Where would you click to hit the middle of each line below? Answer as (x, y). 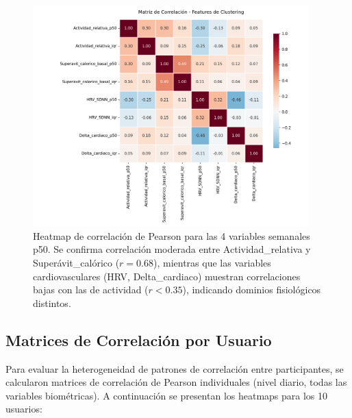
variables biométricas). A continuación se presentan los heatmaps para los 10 (167, 395)
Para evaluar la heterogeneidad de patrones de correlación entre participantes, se (175, 368)
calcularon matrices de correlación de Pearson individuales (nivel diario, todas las (176, 382)
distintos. (52, 303)
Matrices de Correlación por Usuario (139, 340)
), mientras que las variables (212, 262)
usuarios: (24, 409)
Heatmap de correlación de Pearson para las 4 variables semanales (172, 235)
